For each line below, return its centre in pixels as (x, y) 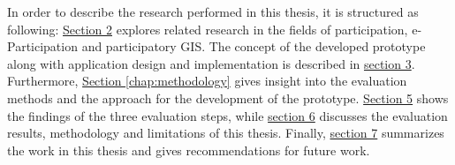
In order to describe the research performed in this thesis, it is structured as (213, 11)
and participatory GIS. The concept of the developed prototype (254, 46)
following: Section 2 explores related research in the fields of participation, (208, 29)
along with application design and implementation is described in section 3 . (211, 63)
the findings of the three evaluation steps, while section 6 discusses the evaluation (227, 115)
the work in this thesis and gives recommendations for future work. (189, 150)
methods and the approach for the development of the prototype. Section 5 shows (228, 97)
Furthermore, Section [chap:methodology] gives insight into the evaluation (207, 81)
